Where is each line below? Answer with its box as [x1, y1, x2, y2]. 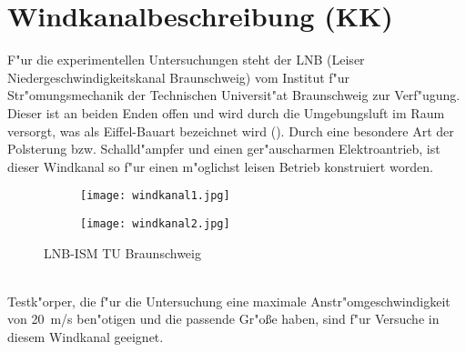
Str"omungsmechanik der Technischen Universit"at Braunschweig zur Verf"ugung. [7, 85, 461, 105]
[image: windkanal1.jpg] [80, 189, 230, 203]
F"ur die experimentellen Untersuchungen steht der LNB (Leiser [7, 50, 365, 69]
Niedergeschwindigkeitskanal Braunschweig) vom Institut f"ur [7, 67, 350, 86]
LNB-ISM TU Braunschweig [44, 243, 201, 262]
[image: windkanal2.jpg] [80, 216, 230, 230]
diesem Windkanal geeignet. [7, 327, 164, 346]
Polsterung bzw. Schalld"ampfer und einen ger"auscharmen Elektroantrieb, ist [7, 139, 441, 158]
